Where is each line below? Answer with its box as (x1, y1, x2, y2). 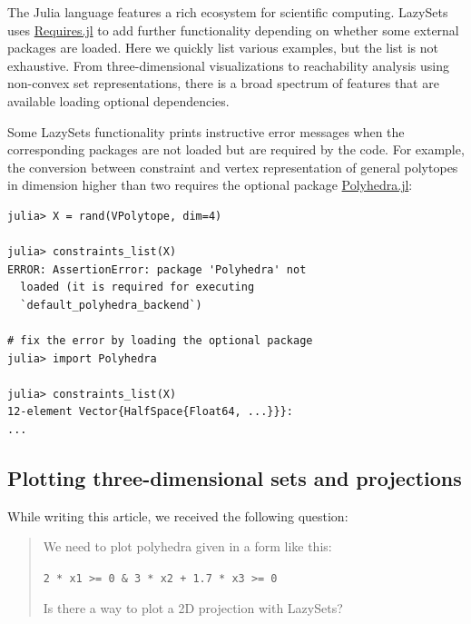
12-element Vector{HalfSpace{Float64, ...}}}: (7, 405, 293, 419)
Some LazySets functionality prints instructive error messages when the (7, 122, 405, 141)
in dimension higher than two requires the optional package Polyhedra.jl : (7, 175, 413, 194)
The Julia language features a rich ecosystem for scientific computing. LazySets (7, 3, 448, 21)
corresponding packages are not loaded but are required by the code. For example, (7, 140, 465, 159)
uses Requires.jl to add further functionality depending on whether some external (7, 20, 459, 39)
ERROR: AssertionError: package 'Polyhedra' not (7, 262, 307, 276)
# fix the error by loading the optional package (7, 334, 313, 348)
